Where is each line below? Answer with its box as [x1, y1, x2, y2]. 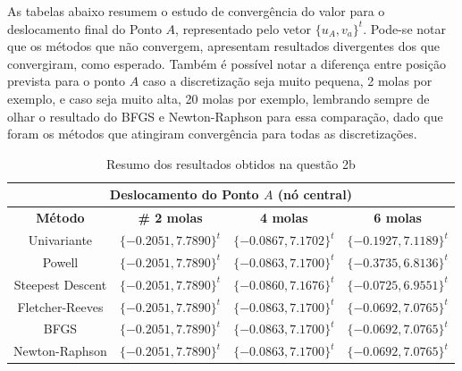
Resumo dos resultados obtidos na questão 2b [105, 154, 356, 173]
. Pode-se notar [363, 19, 446, 38]
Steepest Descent [13, 274, 107, 293]
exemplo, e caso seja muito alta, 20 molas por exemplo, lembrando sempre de [7, 89, 430, 107]
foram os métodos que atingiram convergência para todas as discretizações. [7, 124, 417, 143]
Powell [42, 252, 79, 271]
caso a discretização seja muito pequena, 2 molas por [142, 72, 433, 90]
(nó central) [277, 185, 352, 204]
